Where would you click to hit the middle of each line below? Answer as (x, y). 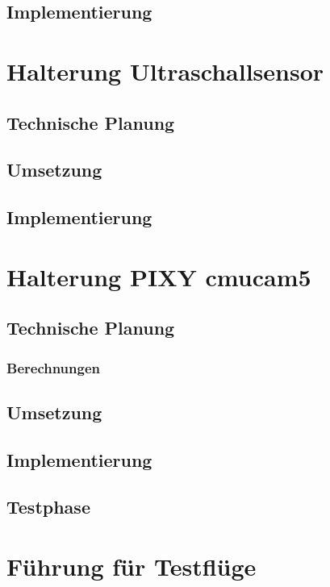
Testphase (48, 507)
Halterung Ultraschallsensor (165, 71)
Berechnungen (53, 367)
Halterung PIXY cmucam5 (159, 276)
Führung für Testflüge (132, 566)
